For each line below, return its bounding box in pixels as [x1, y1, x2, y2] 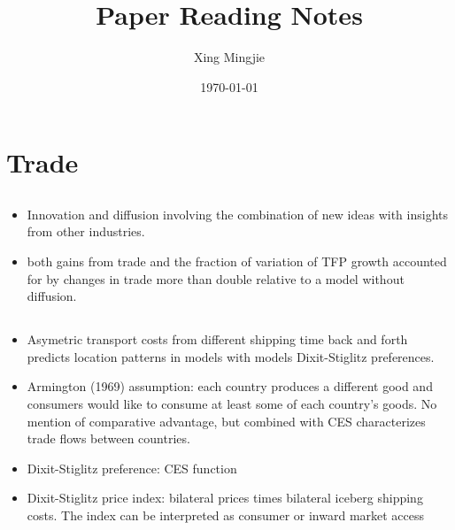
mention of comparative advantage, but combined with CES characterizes [27, 411, 426, 430]
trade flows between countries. [27, 429, 190, 448]
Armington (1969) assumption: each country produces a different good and [27, 377, 433, 396]
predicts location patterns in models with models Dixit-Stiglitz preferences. [27, 347, 435, 365]
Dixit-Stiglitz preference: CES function [27, 458, 237, 477]
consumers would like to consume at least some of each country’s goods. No [27, 395, 437, 413]
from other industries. [27, 222, 145, 241]
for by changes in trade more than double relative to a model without [27, 269, 405, 288]
